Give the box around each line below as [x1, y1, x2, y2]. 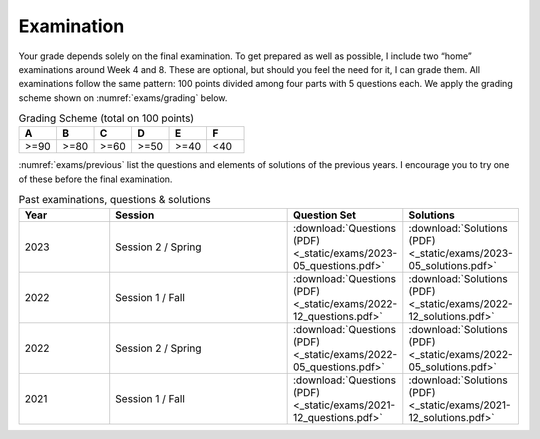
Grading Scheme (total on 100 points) [18, 111, 195, 125]
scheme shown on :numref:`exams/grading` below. [18, 91, 228, 104]
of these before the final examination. [18, 173, 173, 185]
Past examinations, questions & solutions [18, 193, 212, 207]
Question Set [292, 208, 357, 222]
